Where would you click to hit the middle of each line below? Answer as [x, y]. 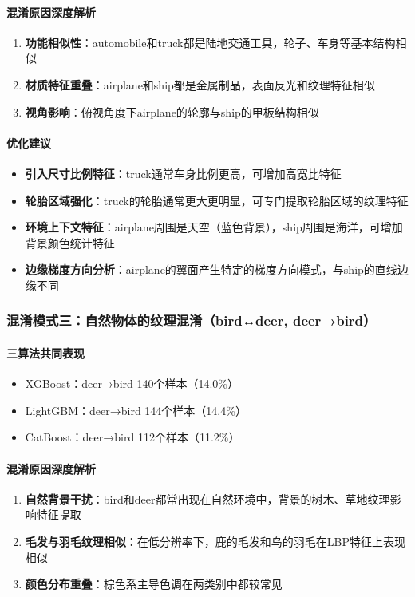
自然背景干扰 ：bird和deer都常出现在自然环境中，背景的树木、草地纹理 [207, 498]
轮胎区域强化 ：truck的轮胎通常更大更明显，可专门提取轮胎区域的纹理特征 [217, 200]
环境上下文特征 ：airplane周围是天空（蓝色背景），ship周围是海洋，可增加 [214, 227]
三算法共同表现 [45, 352]
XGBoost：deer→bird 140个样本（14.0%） [132, 384]
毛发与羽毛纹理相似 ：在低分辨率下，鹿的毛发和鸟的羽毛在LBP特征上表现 [215, 541]
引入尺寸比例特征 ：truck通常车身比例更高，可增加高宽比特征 [183, 173]
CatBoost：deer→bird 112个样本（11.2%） [132, 437]
